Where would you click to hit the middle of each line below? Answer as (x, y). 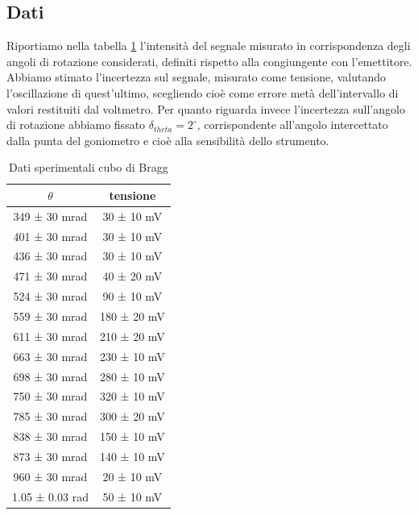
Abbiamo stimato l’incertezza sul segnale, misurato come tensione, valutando (196, 77)
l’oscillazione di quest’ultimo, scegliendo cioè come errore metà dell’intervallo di (203, 92)
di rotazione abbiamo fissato (76, 125)
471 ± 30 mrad (50, 276)
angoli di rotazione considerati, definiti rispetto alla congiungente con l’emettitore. (209, 61)
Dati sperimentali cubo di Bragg (89, 167)
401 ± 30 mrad (50, 236)
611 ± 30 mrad (50, 336)
